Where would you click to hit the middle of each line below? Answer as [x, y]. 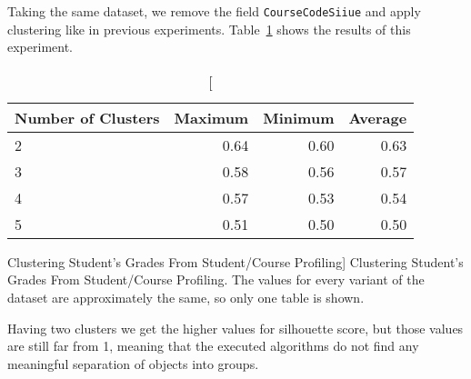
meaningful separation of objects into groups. [133, 363]
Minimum [299, 117]
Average [378, 117]
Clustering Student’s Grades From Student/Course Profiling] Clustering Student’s [235, 261]
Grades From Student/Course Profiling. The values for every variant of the [216, 279]
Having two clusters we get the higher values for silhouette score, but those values [235, 328]
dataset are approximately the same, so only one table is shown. [186, 298]
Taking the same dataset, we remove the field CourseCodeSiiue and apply [214, 11]
